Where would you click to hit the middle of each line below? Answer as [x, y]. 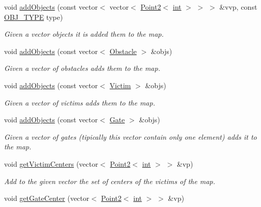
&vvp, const [238, 7]
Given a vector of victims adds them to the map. [80, 102]
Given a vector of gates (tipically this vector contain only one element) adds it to [130, 136]
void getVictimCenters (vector [51, 163]
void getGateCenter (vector [47, 198]
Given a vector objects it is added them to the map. [84, 34]
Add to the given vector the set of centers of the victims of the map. [110, 181]
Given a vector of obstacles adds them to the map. [82, 68]
